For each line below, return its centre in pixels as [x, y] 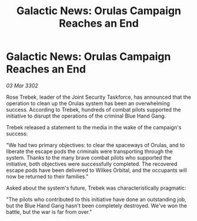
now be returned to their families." [47, 176]
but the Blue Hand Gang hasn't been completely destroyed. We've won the [96, 206]
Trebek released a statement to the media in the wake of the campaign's [94, 127]
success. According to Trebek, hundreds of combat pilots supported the [94, 109]
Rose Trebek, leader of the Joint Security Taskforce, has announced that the [98, 97]
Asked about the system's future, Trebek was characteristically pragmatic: [96, 188]
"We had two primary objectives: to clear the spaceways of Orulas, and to [96, 145]
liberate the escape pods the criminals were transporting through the [89, 151]
